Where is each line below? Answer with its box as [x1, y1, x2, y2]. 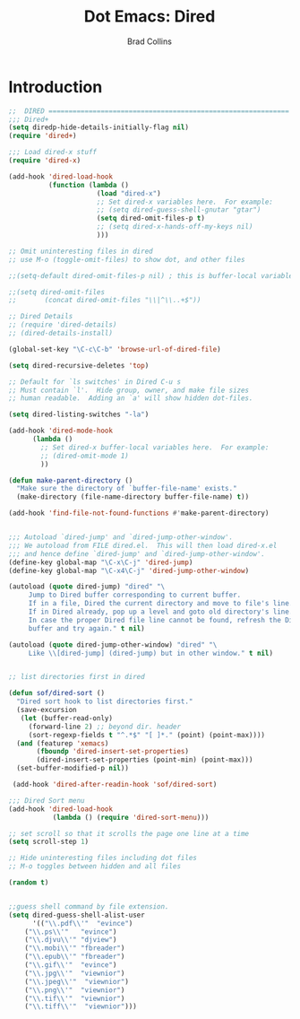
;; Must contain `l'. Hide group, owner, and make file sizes [8, 386, 250, 395]
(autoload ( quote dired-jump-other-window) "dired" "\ [8, 640, 218, 649]
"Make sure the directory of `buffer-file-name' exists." [16, 484, 238, 493]
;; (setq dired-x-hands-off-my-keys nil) [96, 222, 253, 231]
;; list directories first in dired [8, 673, 145, 682]
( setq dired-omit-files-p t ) [96, 213, 205, 223]
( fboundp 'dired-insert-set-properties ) [36, 747, 190, 756]
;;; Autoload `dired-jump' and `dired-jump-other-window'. [8, 533, 234, 542]
